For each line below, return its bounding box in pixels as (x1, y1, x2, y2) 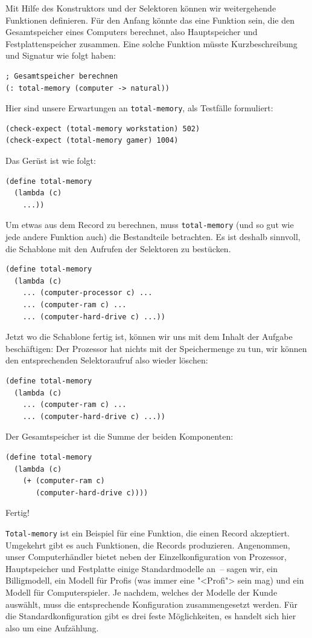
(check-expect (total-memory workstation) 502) (5, 124, 200, 133)
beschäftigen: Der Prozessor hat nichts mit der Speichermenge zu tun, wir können (5, 342, 307, 354)
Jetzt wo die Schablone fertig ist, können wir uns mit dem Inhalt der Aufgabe (5, 330, 293, 343)
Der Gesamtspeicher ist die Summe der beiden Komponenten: (5, 430, 234, 443)
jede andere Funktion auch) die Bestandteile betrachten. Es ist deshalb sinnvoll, (5, 230, 301, 243)
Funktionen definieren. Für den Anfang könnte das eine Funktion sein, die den (5, 13, 294, 26)
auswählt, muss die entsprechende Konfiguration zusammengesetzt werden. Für (5, 597, 298, 610)
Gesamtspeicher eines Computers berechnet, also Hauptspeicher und (5, 25, 258, 38)
